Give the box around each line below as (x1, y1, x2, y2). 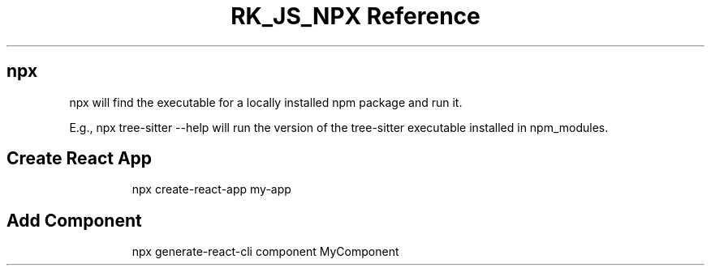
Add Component (6, 210, 142, 231)
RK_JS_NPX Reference (231, 2, 480, 30)
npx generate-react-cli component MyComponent (131, 244, 399, 259)
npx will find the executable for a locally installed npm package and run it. (69, 95, 463, 109)
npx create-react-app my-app (131, 182, 291, 197)
